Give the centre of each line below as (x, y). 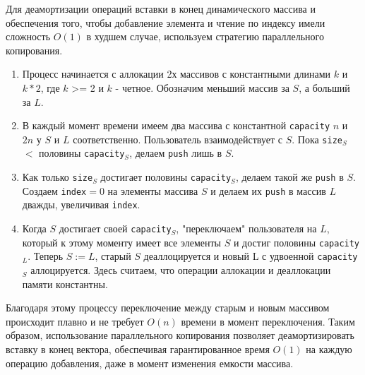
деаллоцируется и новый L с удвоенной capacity (251, 256)
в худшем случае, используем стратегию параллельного (205, 36)
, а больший (324, 87)
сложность (28, 36)
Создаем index (54, 190)
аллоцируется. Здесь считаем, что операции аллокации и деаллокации (181, 270)
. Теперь (46, 256)
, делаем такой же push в (289, 177)
